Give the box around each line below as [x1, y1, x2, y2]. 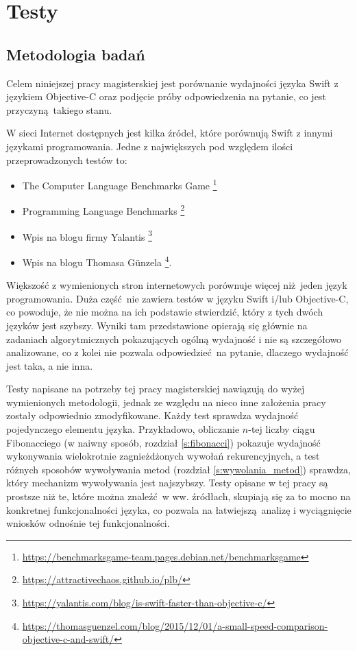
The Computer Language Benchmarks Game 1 [22, 176, 217, 192]
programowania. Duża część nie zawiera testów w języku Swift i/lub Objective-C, [6, 291, 349, 305]
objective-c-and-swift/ [22, 632, 114, 646]
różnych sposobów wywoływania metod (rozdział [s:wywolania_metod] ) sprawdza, [6, 462, 351, 476]
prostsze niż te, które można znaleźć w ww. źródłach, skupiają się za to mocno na [6, 489, 351, 504]
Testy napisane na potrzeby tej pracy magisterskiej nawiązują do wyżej [6, 381, 305, 396]
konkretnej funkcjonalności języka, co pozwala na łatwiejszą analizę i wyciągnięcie [6, 502, 352, 517]
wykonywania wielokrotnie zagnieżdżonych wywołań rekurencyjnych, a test [6, 449, 320, 463]
